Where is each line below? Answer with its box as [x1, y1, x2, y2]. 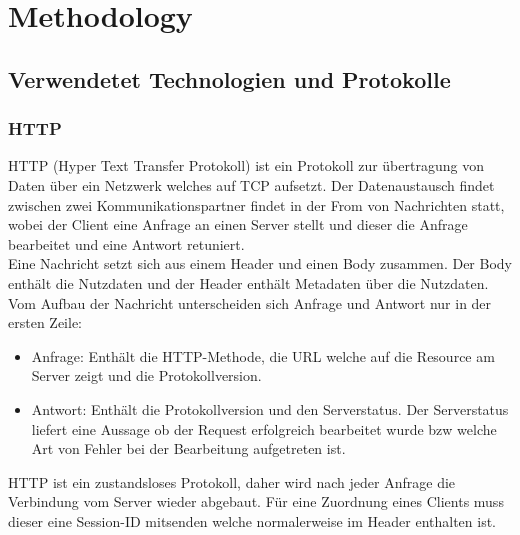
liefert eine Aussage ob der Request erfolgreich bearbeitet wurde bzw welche [31, 418, 497, 439]
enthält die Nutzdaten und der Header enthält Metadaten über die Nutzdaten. [8, 272, 489, 293]
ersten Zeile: [8, 312, 82, 333]
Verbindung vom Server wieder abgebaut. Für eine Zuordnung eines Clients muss [8, 491, 504, 512]
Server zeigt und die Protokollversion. [31, 365, 262, 386]
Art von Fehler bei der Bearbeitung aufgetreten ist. [31, 438, 346, 459]
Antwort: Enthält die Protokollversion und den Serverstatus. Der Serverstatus [31, 398, 509, 419]
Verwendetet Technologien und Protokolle [8, 63, 451, 94]
